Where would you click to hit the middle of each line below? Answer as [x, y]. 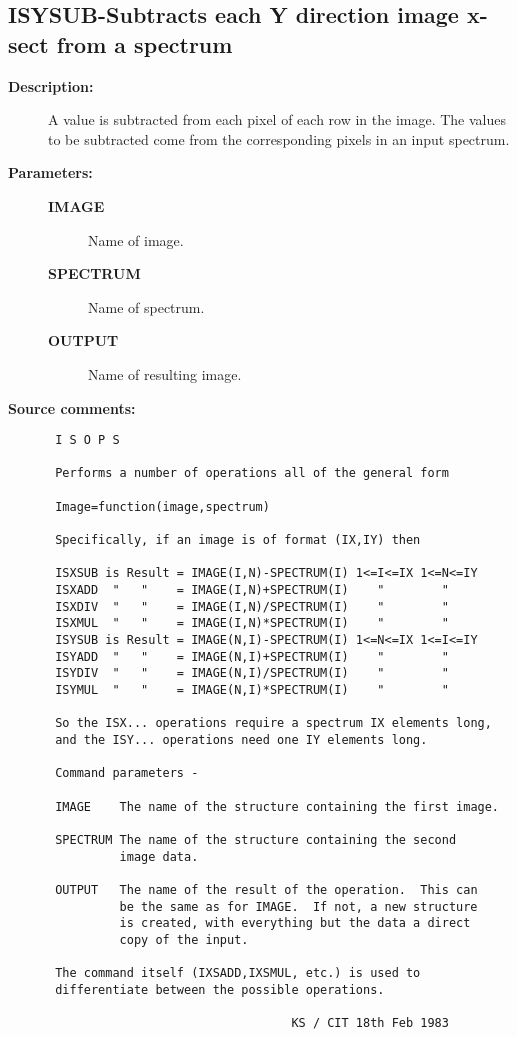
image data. [159, 856]
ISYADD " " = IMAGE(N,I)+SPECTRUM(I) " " [252, 656]
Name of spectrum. [146, 306]
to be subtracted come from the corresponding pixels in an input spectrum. [279, 138]
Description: [51, 85]
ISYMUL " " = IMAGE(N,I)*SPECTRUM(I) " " [252, 689]
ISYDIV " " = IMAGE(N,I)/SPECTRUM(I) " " [252, 673]
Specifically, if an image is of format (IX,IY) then [238, 540]
